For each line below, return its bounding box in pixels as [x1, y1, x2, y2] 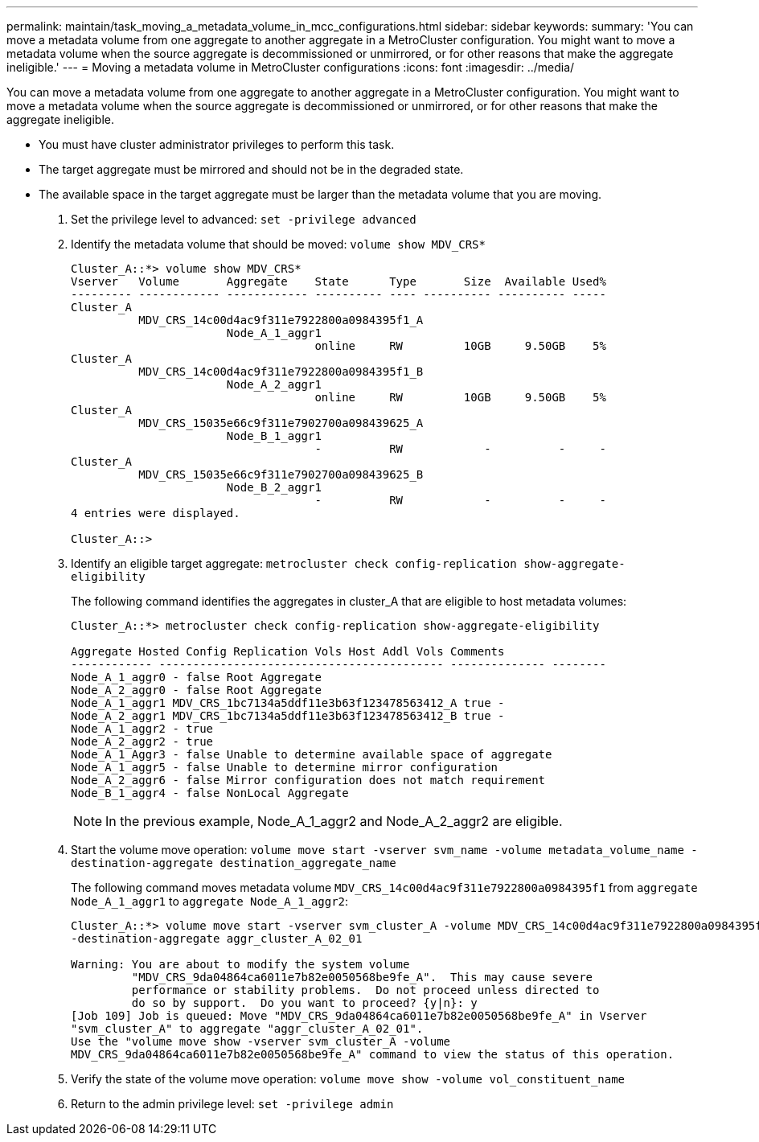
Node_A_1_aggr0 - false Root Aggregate [71, 671, 322, 684]
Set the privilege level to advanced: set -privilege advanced [71, 212, 416, 226]
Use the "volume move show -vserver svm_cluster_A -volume [71, 1035, 451, 1048]
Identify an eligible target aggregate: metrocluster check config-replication [71, 557, 517, 570]
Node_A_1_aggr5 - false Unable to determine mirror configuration [71, 761, 498, 774]
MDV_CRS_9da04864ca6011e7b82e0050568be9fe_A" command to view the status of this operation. [71, 1048, 675, 1061]
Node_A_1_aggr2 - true [71, 722, 214, 735]
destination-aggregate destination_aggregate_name [71, 856, 396, 869]
